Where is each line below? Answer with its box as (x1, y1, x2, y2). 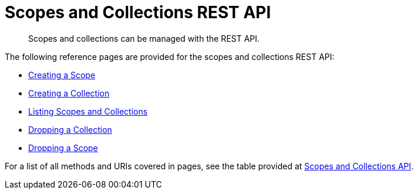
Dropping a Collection (28, 124, 112, 135)
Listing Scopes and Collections (28, 106, 148, 116)
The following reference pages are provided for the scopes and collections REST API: (5, 51, 335, 62)
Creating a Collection (28, 88, 110, 98)
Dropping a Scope (28, 142, 98, 153)
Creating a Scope (28, 69, 96, 80)
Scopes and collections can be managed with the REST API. (28, 33, 260, 44)
